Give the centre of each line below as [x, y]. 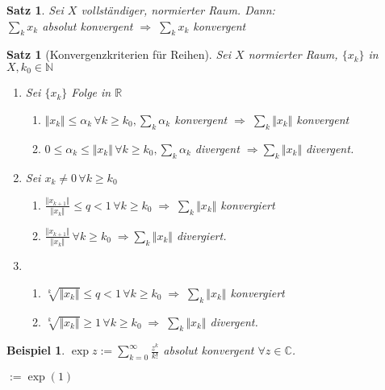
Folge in [91, 92]
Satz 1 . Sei [35, 10]
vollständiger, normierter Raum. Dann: [178, 10]
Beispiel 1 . [36, 350]
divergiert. [201, 235]
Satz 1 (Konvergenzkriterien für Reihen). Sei [119, 54]
